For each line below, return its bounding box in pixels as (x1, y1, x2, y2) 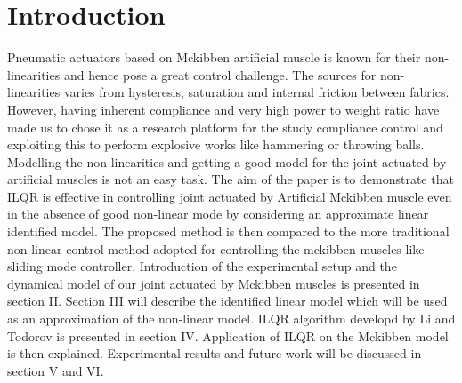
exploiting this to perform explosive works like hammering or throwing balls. (7, 135, 425, 154)
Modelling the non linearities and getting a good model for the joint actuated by (7, 152, 447, 171)
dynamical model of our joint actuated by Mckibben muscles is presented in (7, 274, 420, 292)
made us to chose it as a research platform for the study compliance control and (7, 117, 443, 136)
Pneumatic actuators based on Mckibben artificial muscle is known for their (7, 48, 421, 67)
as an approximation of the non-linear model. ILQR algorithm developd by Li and (7, 309, 456, 328)
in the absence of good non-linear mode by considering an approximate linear (7, 204, 429, 223)
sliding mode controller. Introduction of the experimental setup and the (7, 257, 397, 275)
